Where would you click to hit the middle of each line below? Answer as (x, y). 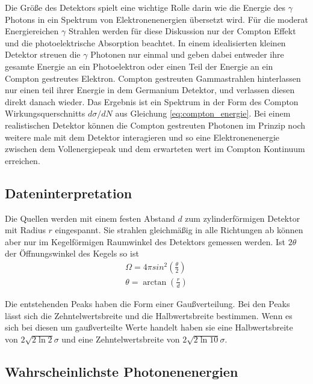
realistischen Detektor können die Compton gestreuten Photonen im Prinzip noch (155, 125)
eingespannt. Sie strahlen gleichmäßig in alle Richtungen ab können (179, 230)
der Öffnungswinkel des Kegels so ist (72, 253)
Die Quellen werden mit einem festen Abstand (90, 218)
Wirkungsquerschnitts (45, 113)
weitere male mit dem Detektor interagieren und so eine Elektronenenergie (142, 137)
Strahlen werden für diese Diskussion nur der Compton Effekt (182, 31)
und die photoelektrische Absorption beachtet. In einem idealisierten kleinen (145, 42)
